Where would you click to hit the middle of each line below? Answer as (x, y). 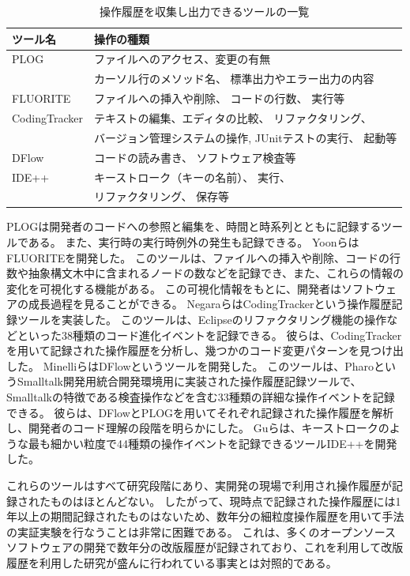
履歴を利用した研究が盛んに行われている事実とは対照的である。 (172, 562)
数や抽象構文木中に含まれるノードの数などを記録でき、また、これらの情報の (205, 273)
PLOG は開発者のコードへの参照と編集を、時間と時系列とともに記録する (194, 226)
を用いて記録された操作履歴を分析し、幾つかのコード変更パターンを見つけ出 (205, 350)
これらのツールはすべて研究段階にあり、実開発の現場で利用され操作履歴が (199, 485)
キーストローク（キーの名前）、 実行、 (192, 177)
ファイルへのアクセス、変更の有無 (182, 59)
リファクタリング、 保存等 (162, 196)
